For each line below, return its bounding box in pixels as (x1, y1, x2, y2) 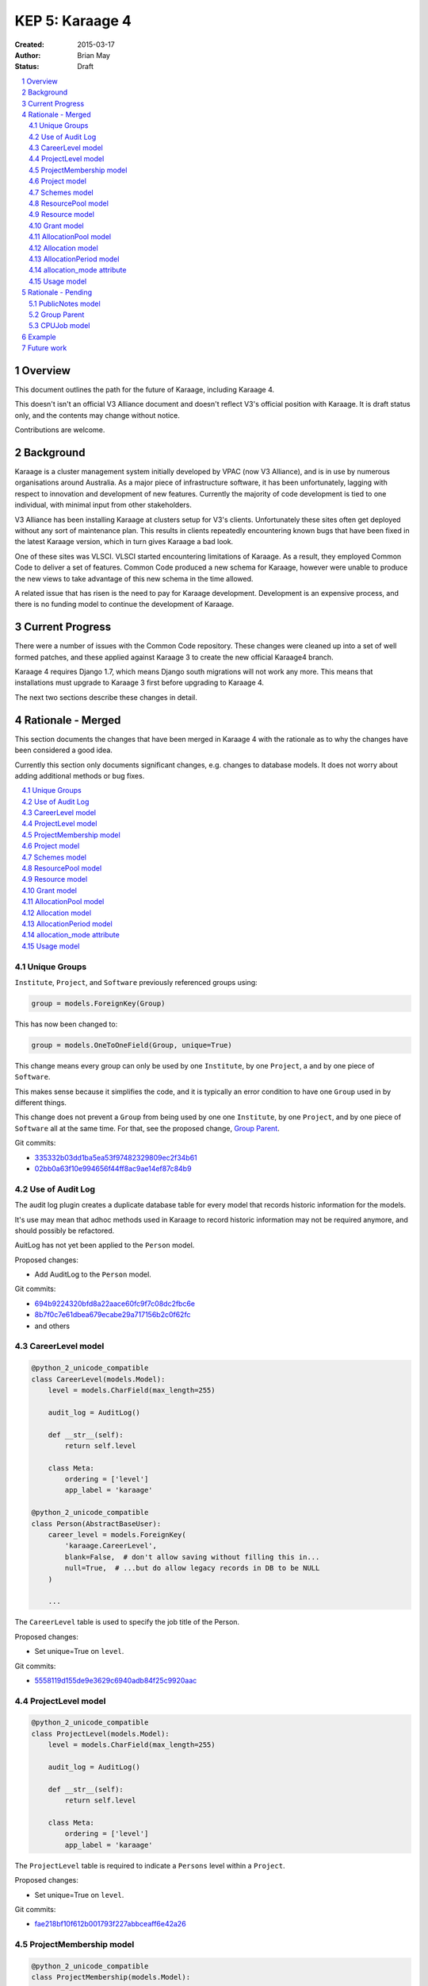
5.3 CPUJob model (29, 321, 90, 330)
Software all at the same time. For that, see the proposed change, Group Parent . (14, 1123, 281, 1133)
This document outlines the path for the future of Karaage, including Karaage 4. (14, 385, 275, 394)
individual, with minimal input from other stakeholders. (14, 500, 192, 510)
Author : (14, 50, 41, 60)
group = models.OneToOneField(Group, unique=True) (31, 1041, 233, 1049)
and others (34, 1321, 71, 1331)
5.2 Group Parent (29, 310, 85, 319)
